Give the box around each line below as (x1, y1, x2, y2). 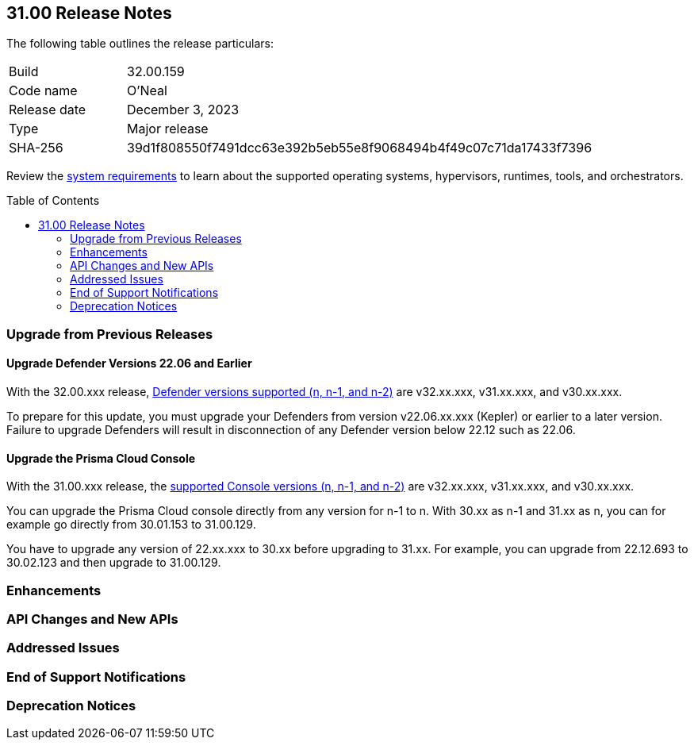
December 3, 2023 (127, 102, 240, 118)
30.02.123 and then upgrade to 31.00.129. (6, 556, 221, 570)
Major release (127, 121, 209, 137)
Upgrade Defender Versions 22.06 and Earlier (6, 356, 252, 371)
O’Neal (127, 83, 167, 99)
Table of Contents (6, 194, 100, 208)
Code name (9, 83, 78, 99)
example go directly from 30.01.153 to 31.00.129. (6, 517, 256, 532)
